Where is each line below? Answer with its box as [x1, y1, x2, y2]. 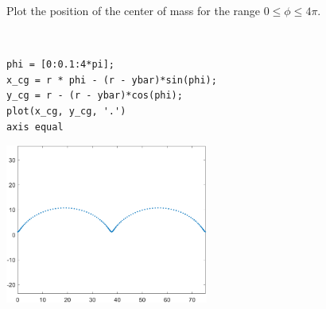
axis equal [6, 121, 64, 133]
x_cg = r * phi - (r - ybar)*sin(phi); [6, 74, 217, 86]
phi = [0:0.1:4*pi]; [6, 59, 115, 71]
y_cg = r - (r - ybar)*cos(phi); [6, 90, 183, 102]
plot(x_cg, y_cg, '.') [6, 105, 126, 117]
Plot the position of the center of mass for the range [6, 2, 261, 18]
